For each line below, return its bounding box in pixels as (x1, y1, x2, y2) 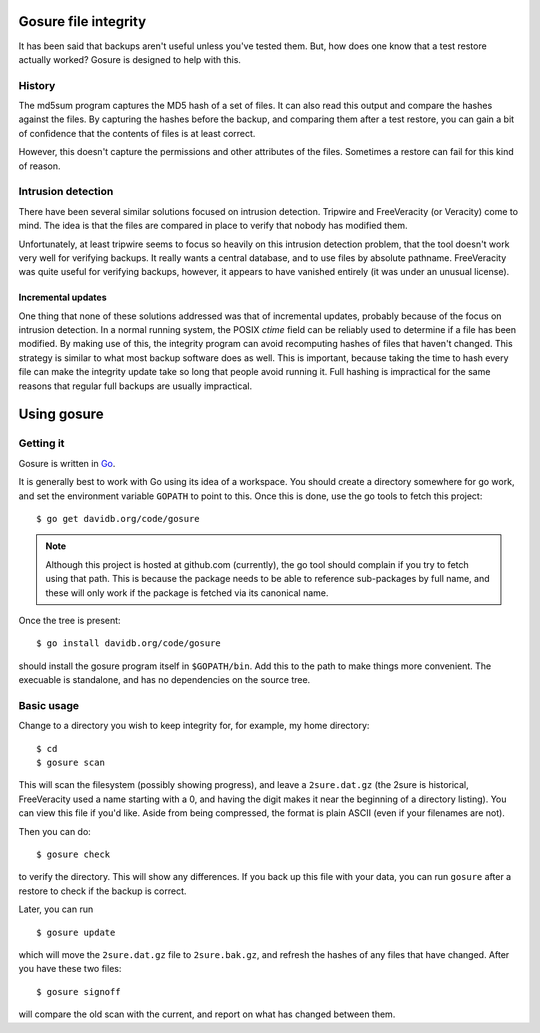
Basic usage (18, 698, 80, 712)
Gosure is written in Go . (18, 457, 116, 469)
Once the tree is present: (18, 614, 121, 626)
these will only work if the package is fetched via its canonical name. (45, 586, 329, 599)
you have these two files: (18, 963, 122, 975)
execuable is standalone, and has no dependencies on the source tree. (18, 674, 311, 686)
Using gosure (18, 406, 104, 423)
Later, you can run (18, 903, 94, 915)
